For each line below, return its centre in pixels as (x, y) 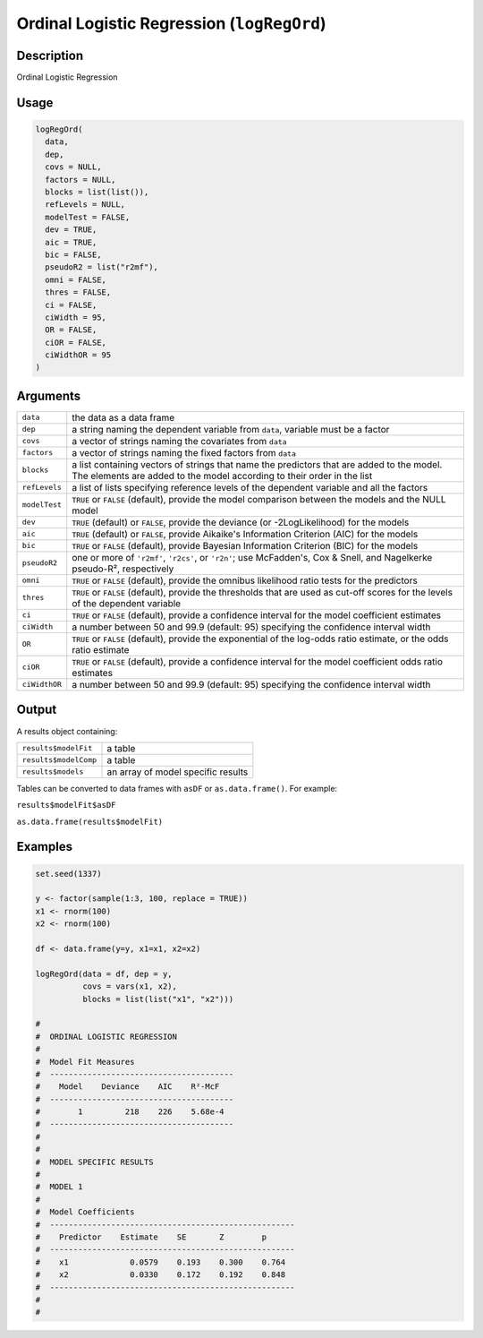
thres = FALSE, (78, 292)
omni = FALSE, (76, 279)
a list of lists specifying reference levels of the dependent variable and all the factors (250, 487)
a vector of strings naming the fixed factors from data (184, 452)
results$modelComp (59, 760)
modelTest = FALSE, (88, 217)
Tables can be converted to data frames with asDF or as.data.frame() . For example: (177, 788)
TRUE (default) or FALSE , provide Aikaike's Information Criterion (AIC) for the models (245, 534)
